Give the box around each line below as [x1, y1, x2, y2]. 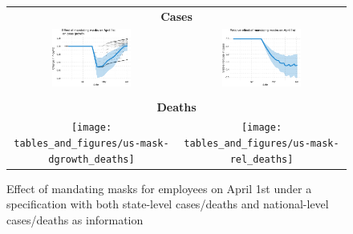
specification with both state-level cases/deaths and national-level [6, 196, 329, 212]
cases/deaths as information [6, 212, 144, 228]
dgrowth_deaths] [48, 153, 135, 165]
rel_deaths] [229, 153, 294, 165]
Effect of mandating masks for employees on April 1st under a [6, 180, 312, 196]
